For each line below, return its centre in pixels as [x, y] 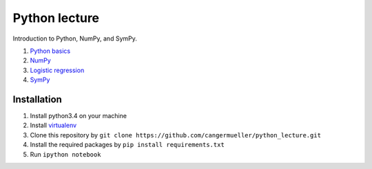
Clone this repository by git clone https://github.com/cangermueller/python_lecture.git [176, 135]
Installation [37, 99]
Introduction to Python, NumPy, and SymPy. [75, 38]
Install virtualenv [53, 125]
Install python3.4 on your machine [79, 116]
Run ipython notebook [65, 154]
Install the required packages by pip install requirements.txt [127, 145]
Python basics [50, 51]
